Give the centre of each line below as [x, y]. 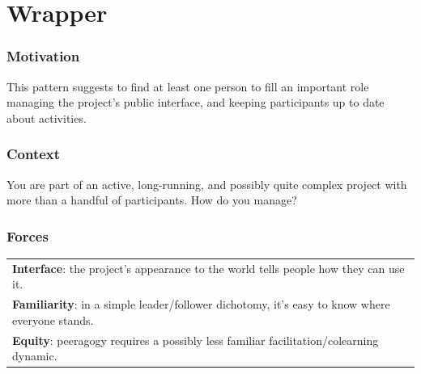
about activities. [47, 118]
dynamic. [35, 356]
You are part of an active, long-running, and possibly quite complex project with [207, 184]
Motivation [43, 56]
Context [34, 154]
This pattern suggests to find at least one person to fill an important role [188, 86]
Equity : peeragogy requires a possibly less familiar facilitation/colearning [196, 340]
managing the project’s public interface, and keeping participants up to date [196, 102]
